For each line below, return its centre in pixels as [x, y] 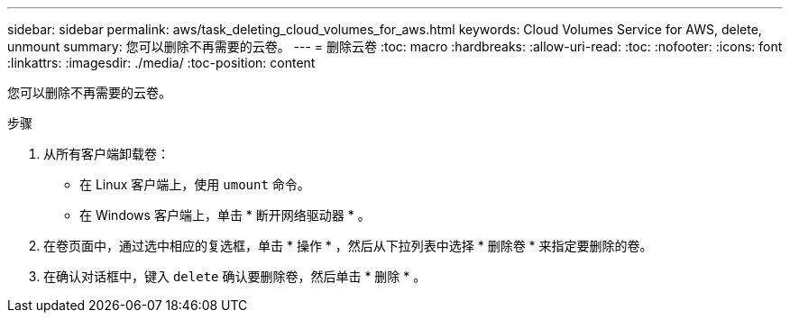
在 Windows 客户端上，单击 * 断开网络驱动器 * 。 [225, 215]
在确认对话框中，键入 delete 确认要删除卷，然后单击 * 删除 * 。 [235, 276]
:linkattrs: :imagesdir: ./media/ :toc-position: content [161, 63]
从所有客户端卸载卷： [106, 154]
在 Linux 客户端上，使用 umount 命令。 [195, 184]
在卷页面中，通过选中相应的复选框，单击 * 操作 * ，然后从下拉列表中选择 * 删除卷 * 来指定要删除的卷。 [348, 246]
